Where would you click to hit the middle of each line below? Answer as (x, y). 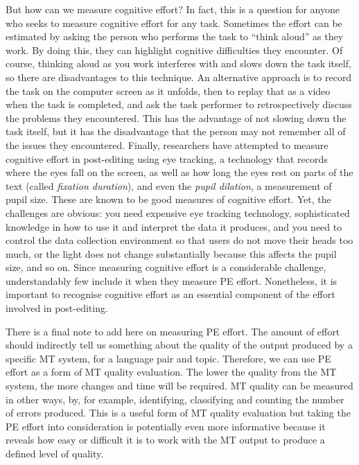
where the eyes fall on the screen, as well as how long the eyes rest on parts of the (179, 172)
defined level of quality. (55, 453)
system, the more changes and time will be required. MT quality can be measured (179, 386)
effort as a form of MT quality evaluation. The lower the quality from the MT (171, 372)
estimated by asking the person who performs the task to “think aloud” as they (175, 36)
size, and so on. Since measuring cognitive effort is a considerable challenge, (166, 267)
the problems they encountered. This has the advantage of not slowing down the (176, 117)
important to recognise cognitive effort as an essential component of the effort (170, 294)
